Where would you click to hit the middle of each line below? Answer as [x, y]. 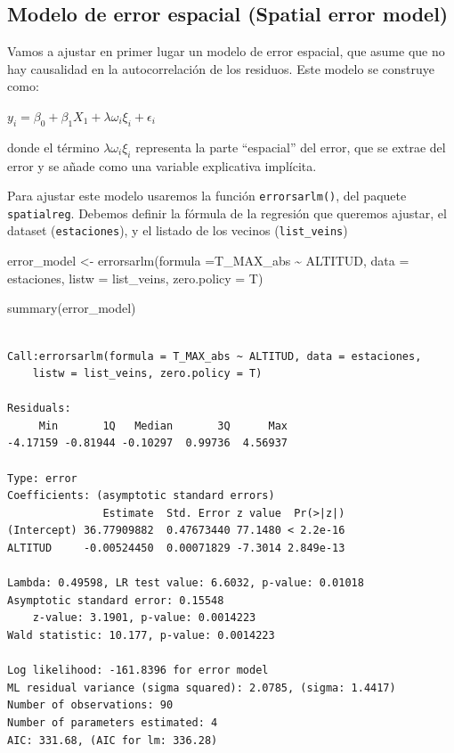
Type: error [42, 478]
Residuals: [39, 409]
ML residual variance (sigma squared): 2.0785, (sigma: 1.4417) [202, 688]
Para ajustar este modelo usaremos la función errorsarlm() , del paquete [207, 196]
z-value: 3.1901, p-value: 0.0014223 [144, 618]
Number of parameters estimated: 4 [113, 722]
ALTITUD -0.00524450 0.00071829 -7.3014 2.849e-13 [176, 548]
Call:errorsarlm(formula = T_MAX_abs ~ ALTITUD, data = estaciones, [215, 356]
